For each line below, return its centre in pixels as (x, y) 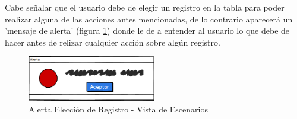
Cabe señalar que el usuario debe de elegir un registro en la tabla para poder (145, 7)
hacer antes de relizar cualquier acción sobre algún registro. (113, 42)
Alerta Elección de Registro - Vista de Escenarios (118, 109)
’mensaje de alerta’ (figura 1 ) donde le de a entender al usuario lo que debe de (147, 30)
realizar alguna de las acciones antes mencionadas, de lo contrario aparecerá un (149, 19)
